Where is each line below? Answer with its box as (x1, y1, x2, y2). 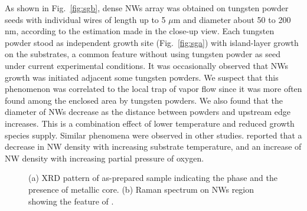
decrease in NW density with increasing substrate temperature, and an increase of (5, 140, 302, 153)
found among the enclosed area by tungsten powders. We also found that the (5, 94, 283, 106)
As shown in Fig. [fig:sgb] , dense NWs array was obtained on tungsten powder (5, 2, 289, 14)
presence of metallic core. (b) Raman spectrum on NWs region (28, 183, 254, 195)
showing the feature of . (28, 194, 114, 207)
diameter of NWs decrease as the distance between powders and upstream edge (5, 105, 290, 118)
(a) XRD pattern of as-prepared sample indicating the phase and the (28, 172, 277, 184)
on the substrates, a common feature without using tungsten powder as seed (5, 48, 280, 60)
